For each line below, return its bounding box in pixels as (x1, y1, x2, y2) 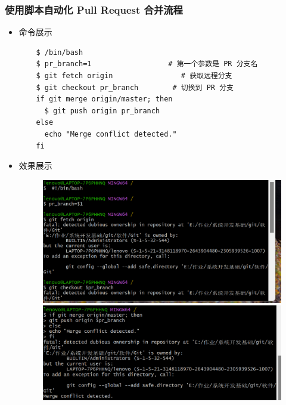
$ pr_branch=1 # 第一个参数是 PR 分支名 (36, 60, 258, 69)
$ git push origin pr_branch (44, 106, 160, 115)
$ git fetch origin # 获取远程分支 (36, 72, 232, 80)
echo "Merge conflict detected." (44, 129, 177, 138)
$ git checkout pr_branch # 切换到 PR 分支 (36, 83, 234, 92)
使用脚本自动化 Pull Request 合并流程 (5, 2, 183, 17)
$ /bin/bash (36, 48, 83, 57)
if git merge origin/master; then (36, 95, 173, 104)
